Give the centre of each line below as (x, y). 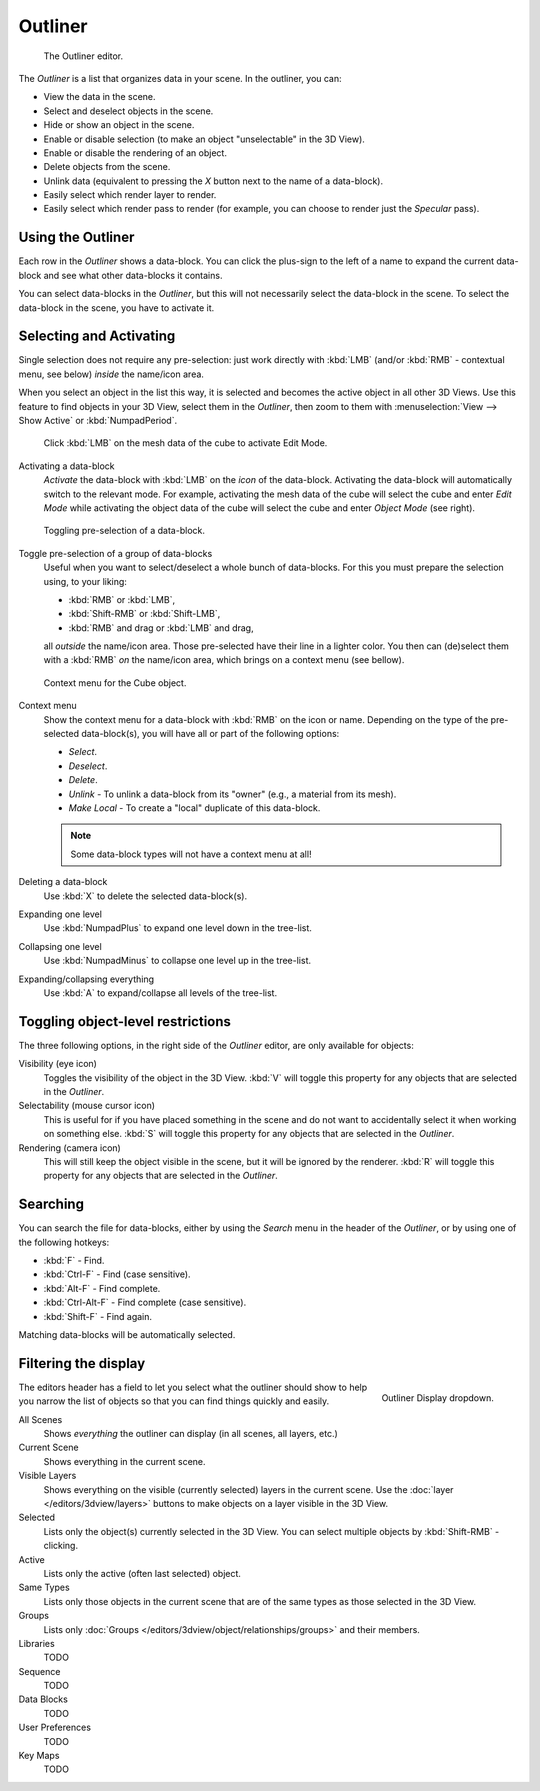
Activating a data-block (66, 466)
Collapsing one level (60, 946)
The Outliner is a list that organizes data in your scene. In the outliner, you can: (180, 78)
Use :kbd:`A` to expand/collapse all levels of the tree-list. (160, 992)
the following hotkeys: (64, 1242)
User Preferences (55, 1727)
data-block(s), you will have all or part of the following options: (210, 734)
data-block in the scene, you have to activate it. (116, 307)
